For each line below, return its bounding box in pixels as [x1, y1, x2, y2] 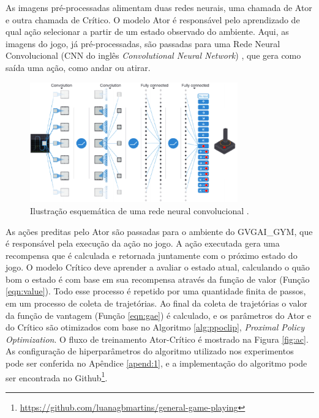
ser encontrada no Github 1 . [6, 369, 108, 384]
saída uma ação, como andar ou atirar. [6, 61, 151, 73]
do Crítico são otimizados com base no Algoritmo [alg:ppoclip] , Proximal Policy [6, 321, 304, 334]
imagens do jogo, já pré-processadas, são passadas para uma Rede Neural [6, 37, 280, 50]
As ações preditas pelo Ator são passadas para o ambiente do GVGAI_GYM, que [6, 225, 313, 237]
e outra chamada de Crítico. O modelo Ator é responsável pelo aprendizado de [6, 13, 300, 26]
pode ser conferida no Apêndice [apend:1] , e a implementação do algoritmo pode [6, 357, 307, 370]
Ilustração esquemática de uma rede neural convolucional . [30, 204, 249, 217]
